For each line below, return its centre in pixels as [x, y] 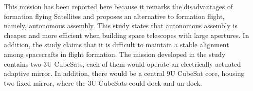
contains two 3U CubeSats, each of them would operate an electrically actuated [123, 64]
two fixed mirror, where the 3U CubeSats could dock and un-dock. [103, 82]
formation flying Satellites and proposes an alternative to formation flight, [114, 16]
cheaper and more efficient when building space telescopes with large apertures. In [126, 35]
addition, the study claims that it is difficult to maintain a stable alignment [117, 45]
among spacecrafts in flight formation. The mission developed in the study [115, 54]
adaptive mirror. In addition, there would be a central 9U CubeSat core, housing [124, 73]
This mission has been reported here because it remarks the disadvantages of [118, 6]
